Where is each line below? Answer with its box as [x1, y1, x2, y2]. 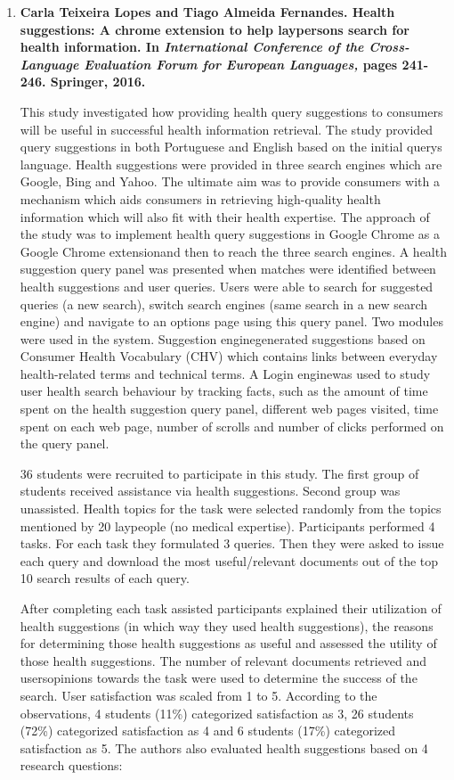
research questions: [20, 756, 123, 775]
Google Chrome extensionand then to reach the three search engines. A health [20, 242, 447, 260]
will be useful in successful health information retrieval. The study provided [20, 119, 434, 138]
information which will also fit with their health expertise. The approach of [20, 207, 430, 226]
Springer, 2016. [50, 72, 146, 91]
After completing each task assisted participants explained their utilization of [20, 599, 442, 617]
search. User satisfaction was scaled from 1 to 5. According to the [20, 686, 377, 704]
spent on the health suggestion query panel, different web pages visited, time [20, 399, 439, 418]
